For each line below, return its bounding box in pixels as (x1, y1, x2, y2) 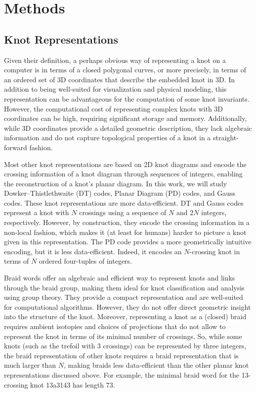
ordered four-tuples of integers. (39, 256, 132, 266)
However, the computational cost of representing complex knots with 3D (4, 103, 223, 113)
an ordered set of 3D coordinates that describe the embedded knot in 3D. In (4, 74, 235, 84)
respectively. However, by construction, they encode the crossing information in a (4, 217, 250, 227)
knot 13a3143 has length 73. (30, 379, 115, 390)
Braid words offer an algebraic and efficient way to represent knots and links (4, 273, 235, 283)
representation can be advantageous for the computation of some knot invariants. (4, 93, 250, 104)
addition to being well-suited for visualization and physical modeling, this (4, 84, 227, 94)
